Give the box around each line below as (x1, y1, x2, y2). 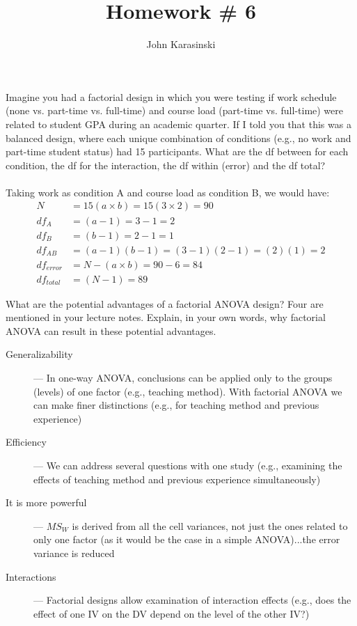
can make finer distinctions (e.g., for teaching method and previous (33, 398, 319, 412)
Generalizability (6, 347, 73, 361)
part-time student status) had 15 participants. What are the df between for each (6, 144, 349, 159)
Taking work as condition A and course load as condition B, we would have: (6, 185, 330, 199)
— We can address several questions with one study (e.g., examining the (33, 458, 342, 472)
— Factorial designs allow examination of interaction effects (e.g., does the (33, 593, 351, 607)
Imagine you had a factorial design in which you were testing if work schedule (6, 89, 337, 104)
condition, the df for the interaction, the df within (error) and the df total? (6, 157, 326, 172)
